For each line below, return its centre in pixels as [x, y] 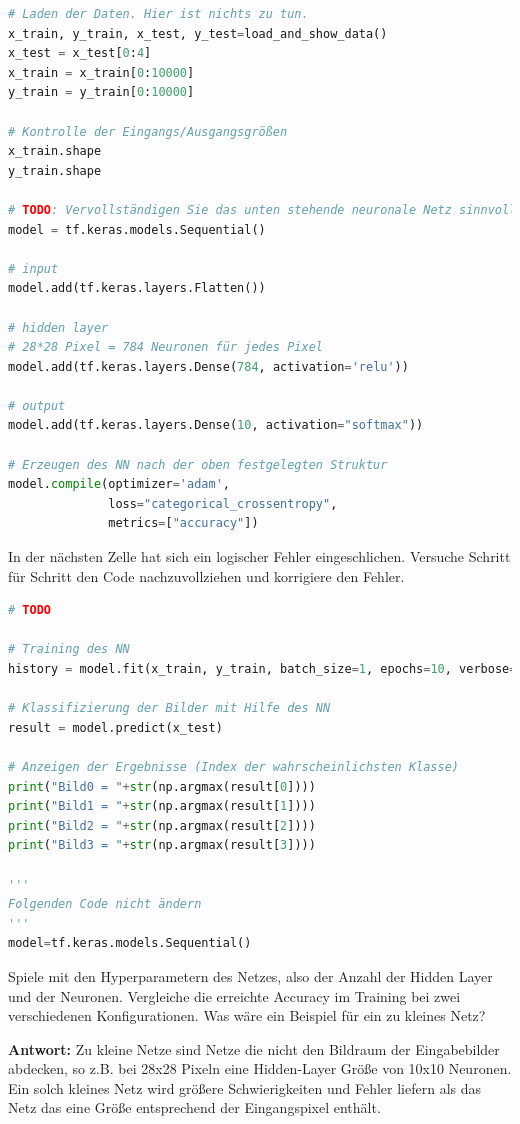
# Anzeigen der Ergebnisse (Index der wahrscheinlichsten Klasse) [234, 766]
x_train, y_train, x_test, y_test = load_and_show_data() [198, 33]
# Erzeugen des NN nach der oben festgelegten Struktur [198, 464]
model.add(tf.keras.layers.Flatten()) [137, 288]
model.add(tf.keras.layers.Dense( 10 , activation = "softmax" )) [216, 425]
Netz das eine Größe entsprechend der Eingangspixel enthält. [194, 1107]
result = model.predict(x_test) [115, 727]
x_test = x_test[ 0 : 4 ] [80, 53]
